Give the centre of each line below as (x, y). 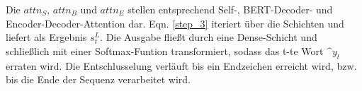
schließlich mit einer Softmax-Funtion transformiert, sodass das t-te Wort (165, 50)
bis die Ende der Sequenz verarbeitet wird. (98, 79)
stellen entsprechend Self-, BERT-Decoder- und (230, 9)
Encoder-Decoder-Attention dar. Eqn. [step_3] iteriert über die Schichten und (175, 23)
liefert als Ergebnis (46, 37)
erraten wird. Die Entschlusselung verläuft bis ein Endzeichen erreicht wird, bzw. (181, 65)
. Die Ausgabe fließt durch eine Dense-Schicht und (209, 37)
